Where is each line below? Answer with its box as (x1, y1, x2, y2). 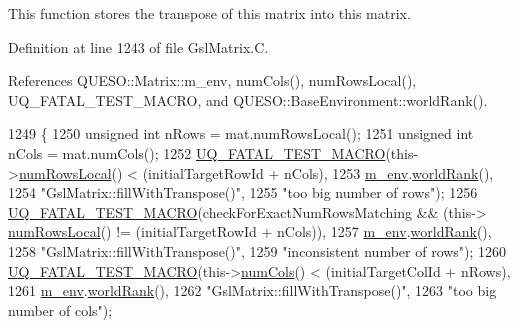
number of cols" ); (8, 299, 113, 320)
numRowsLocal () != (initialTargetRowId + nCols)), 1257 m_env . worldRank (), (8, 221, 492, 242)
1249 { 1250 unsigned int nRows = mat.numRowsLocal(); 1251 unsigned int (8, 123, 474, 144)
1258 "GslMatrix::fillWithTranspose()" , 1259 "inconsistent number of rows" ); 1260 (8, 240, 507, 261)
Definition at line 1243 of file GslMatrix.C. (8, 36, 269, 57)
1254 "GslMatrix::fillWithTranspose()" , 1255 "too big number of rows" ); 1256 (8, 182, 478, 203)
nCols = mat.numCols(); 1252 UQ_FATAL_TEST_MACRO (8, 142, 386, 163)
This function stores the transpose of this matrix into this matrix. (8, 3, 411, 23)
